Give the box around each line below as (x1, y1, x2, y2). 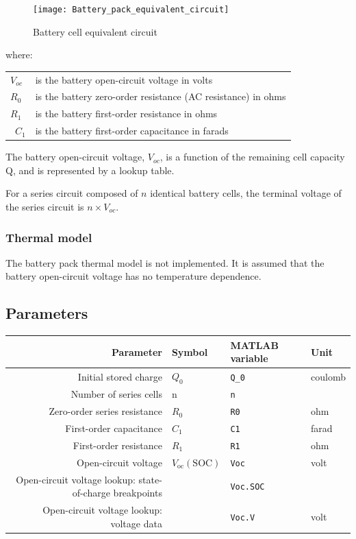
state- (138, 472, 162, 486)
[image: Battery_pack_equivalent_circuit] (33, 5, 229, 14)
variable (230, 351, 268, 366)
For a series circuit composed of (5, 186, 138, 200)
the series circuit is (5, 200, 84, 213)
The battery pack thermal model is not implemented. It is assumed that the (5, 255, 325, 269)
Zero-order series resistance (49, 404, 162, 418)
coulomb (311, 369, 346, 383)
